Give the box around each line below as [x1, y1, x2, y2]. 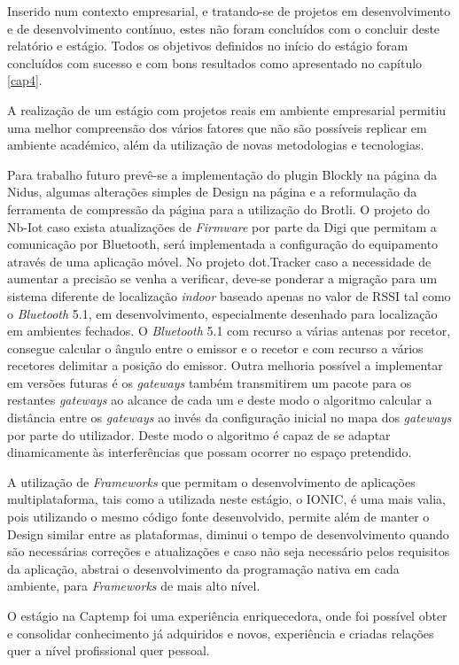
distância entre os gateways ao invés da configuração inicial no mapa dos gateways [7, 408, 452, 427]
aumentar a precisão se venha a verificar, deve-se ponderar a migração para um [7, 269, 438, 288]
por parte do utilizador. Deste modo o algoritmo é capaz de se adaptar [7, 425, 391, 444]
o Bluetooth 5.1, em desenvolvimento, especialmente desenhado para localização [7, 304, 438, 322]
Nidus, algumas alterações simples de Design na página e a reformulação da [7, 182, 417, 201]
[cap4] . [7, 71, 43, 89]
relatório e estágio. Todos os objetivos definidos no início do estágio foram [7, 36, 408, 55]
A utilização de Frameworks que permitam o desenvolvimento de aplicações [7, 472, 416, 491]
